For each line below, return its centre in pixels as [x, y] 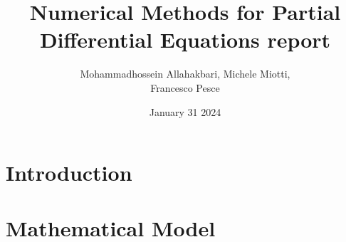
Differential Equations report [185, 40]
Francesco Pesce [185, 87]
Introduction [69, 173]
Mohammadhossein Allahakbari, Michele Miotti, [185, 74]
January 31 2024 [185, 111]
